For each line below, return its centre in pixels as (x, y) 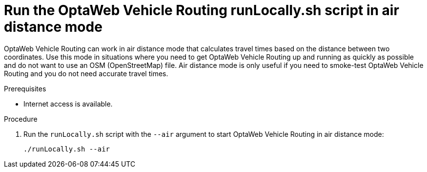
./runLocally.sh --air (67, 149)
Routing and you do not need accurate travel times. (86, 73)
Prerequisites (25, 88)
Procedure (21, 119)
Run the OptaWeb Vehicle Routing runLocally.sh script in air (202, 10)
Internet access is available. (68, 104)
